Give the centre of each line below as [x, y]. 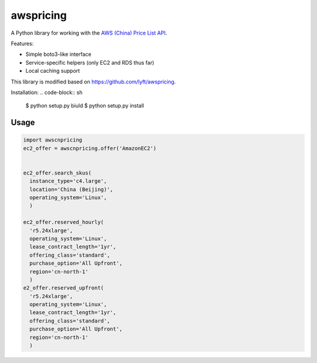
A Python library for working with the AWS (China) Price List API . [89, 33]
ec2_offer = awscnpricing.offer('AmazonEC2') [90, 148]
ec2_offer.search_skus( [58, 173]
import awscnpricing [53, 140]
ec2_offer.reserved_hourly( [63, 222]
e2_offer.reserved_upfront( [63, 288]
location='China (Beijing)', [72, 189]
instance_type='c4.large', [68, 181]
